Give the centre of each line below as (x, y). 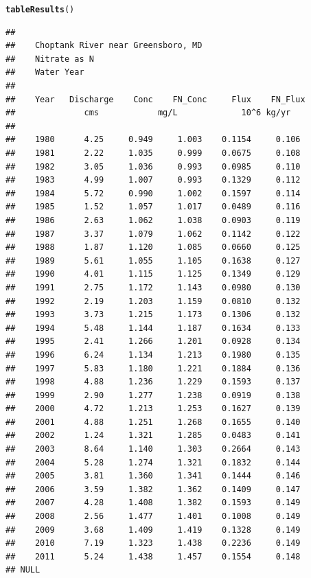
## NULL (23, 570)
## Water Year (45, 72)
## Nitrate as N (50, 59)
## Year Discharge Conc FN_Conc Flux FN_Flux (155, 99)
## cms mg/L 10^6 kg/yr (148, 113)
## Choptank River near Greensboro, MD (104, 46)
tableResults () (40, 10)
